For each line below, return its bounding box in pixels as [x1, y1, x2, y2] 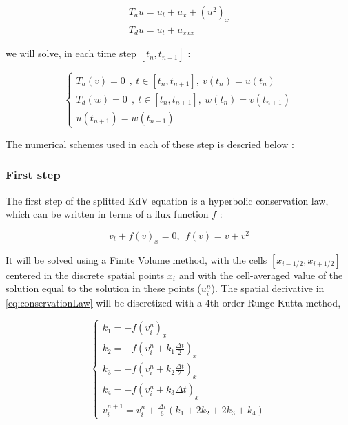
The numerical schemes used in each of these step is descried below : [6, 136, 294, 151]
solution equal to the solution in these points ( [6, 281, 201, 296]
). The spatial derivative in [211, 281, 325, 296]
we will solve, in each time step [6, 46, 136, 61]
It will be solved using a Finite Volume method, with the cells [6, 252, 267, 267]
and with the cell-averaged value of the [178, 267, 343, 282]
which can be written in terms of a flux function [6, 207, 209, 221]
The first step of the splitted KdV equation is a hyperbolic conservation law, [6, 193, 329, 207]
